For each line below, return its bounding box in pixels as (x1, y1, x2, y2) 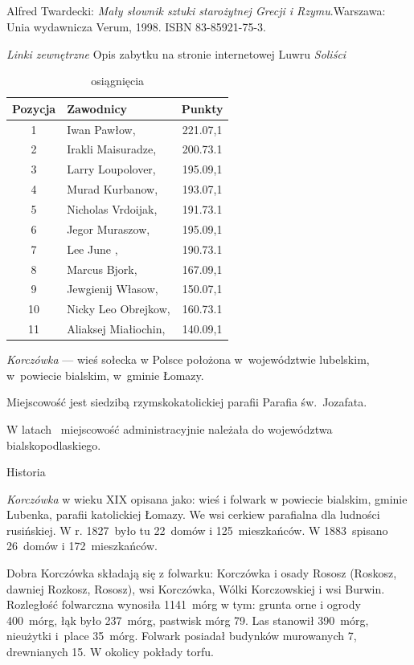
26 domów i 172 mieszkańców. (6, 537, 158, 554)
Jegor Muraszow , (67, 220, 150, 237)
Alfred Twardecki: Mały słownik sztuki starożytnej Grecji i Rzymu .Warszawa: (6, 2, 386, 19)
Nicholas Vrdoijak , (67, 200, 158, 217)
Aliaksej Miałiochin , (67, 320, 166, 337)
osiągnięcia (91, 72, 145, 89)
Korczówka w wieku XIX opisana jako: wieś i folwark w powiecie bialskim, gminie (6, 490, 408, 507)
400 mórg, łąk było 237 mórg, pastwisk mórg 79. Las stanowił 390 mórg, (6, 611, 369, 628)
